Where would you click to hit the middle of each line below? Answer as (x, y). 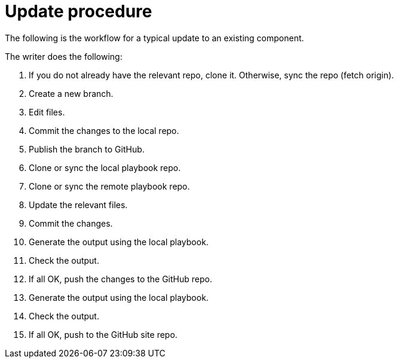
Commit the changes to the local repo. (104, 130)
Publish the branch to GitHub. (87, 149)
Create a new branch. (71, 93)
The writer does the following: (64, 56)
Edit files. (47, 112)
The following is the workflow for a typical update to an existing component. (154, 38)
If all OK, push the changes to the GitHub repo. (120, 279)
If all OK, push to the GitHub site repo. (103, 334)
